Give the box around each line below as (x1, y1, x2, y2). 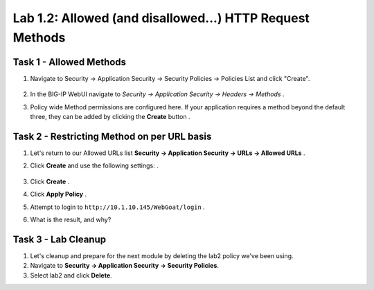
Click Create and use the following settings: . (30, 161, 159, 170)
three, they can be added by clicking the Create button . (30, 113, 190, 121)
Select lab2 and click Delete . (30, 271, 112, 280)
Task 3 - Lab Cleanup (12, 233, 107, 245)
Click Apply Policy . (30, 190, 87, 199)
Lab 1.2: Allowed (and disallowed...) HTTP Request (12, 10, 310, 26)
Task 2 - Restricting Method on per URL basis (12, 130, 212, 142)
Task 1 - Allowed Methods (12, 56, 127, 68)
